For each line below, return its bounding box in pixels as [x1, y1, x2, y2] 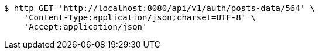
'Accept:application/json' [23, 22, 148, 31]
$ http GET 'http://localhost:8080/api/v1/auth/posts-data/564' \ [4, 3, 315, 13]
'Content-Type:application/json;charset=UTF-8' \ [23, 13, 256, 22]
